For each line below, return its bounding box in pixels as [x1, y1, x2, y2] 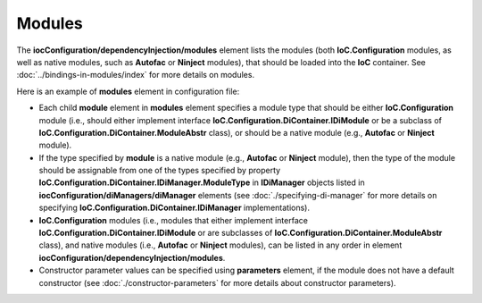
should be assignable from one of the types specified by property [38, 165, 281, 176]
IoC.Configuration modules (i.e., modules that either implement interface [38, 215, 308, 225]
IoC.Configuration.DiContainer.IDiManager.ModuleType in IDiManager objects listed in [38, 177, 365, 188]
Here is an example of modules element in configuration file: [16, 86, 240, 97]
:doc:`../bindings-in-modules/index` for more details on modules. [16, 70, 254, 80]
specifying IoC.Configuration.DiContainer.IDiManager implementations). [38, 202, 310, 214]
